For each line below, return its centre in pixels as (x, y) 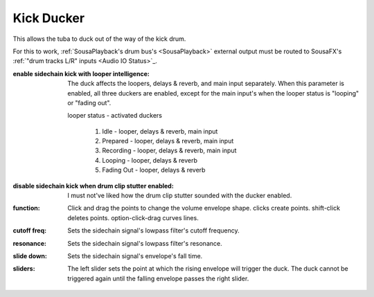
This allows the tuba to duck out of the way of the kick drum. (99, 39)
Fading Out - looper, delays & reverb (154, 170)
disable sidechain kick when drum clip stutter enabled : (93, 186)
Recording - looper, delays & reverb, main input (169, 151)
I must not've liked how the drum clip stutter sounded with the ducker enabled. (180, 196)
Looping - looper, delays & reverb (150, 160)
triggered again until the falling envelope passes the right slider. (158, 278)
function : (27, 208)
